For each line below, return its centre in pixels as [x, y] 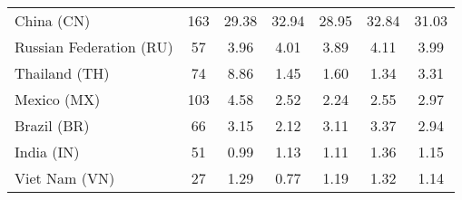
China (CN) [53, 20]
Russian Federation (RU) [94, 47]
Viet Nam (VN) [65, 178]
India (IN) [47, 152]
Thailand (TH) [62, 73]
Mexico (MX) [58, 99]
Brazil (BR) [52, 125]
